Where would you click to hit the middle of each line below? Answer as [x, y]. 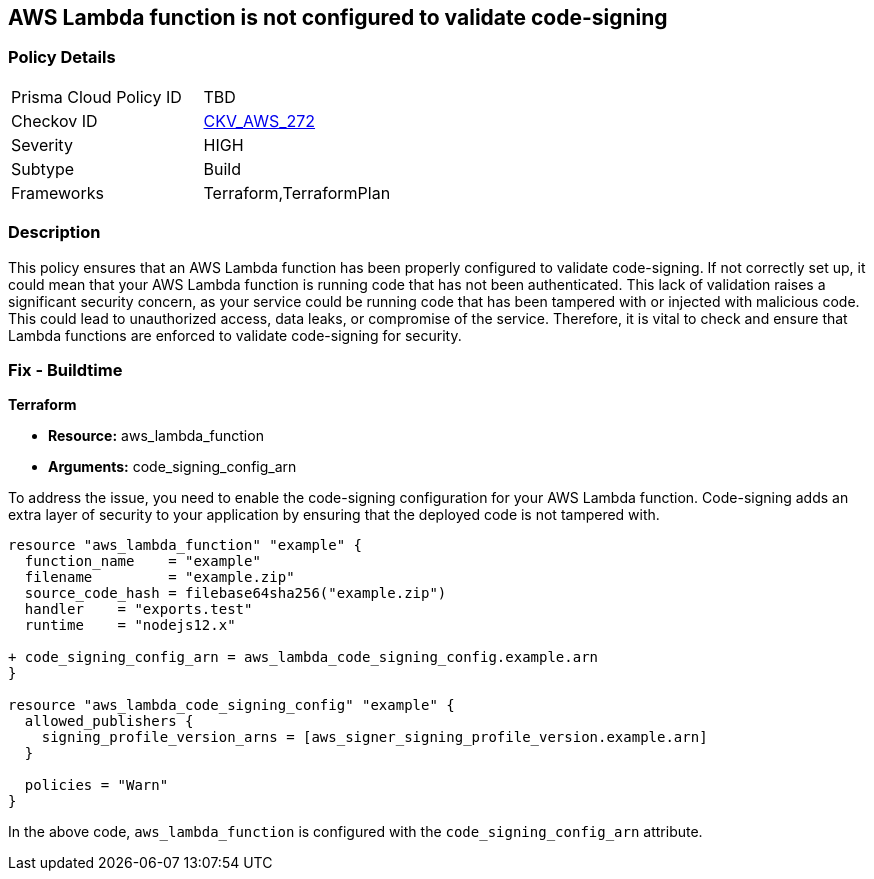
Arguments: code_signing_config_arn [172, 467]
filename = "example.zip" [159, 577]
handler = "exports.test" [138, 609]
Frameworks [57, 192]
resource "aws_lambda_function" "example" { [185, 545]
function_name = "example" [142, 561]
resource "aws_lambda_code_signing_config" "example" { [231, 705]
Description [54, 232]
